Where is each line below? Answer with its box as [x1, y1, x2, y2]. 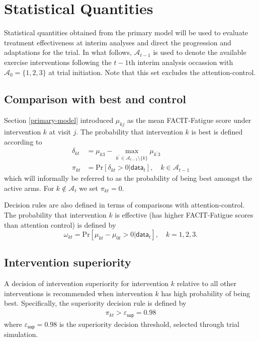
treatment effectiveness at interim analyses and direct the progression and [4, 37, 231, 47]
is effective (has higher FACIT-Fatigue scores [115, 209, 253, 220]
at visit [49, 126, 71, 137]
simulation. [4, 329, 38, 339]
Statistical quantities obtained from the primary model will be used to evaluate [4, 27, 248, 38]
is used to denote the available [153, 47, 246, 57]
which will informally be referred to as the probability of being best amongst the [4, 173, 252, 183]
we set [79, 182, 98, 193]
